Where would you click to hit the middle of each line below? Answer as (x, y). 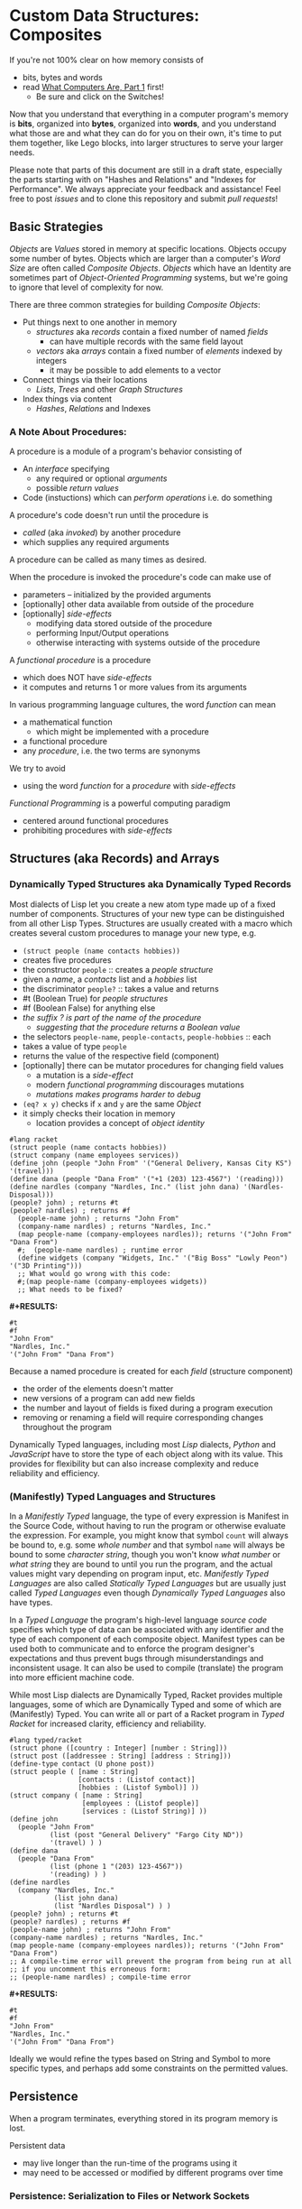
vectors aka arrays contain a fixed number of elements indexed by (159, 351)
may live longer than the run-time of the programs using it (130, 2163)
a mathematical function (67, 722)
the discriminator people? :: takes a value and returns (120, 988)
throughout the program (67, 1427)
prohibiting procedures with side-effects (97, 830)
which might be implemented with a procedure (122, 732)
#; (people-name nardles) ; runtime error (100, 1250)
